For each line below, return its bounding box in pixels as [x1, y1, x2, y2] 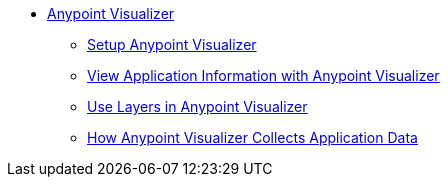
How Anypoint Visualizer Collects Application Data [87, 129, 418, 146]
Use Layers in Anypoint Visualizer [87, 98, 308, 115]
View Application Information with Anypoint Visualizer [87, 67, 440, 84]
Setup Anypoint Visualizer [87, 36, 257, 53]
